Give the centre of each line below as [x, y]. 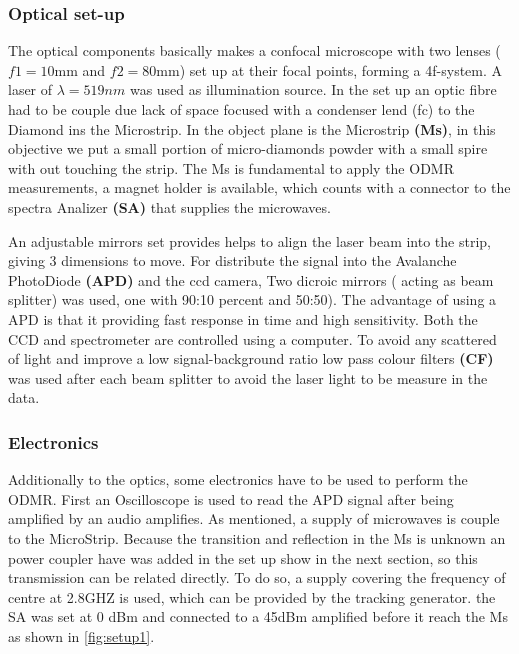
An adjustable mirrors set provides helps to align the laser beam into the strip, [249, 240]
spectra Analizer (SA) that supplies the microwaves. [169, 206]
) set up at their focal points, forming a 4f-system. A [341, 69]
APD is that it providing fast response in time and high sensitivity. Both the [243, 318]
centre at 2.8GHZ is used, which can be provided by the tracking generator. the [252, 596]
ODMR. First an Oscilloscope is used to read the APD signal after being [231, 498]
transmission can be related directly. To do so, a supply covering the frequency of [257, 577]
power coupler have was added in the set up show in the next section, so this [243, 557]
